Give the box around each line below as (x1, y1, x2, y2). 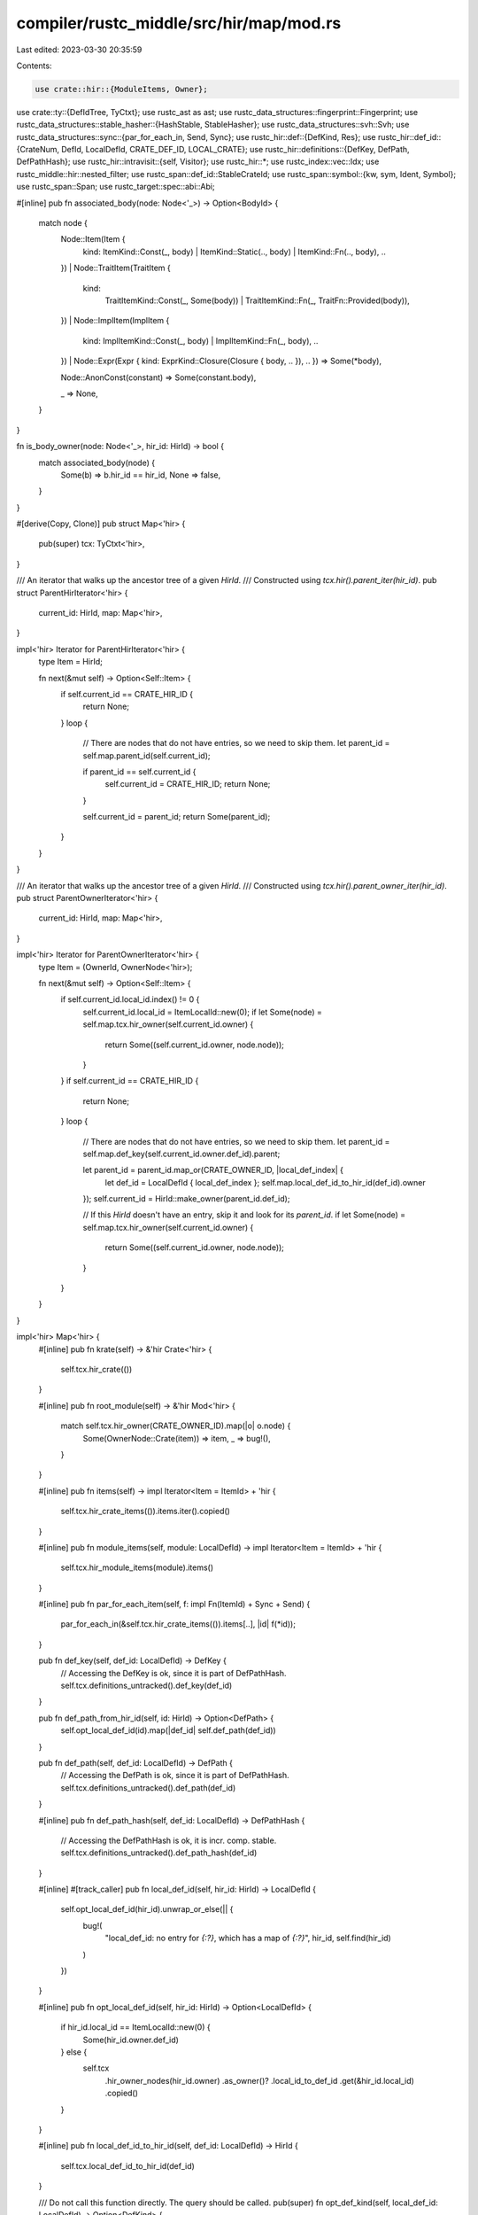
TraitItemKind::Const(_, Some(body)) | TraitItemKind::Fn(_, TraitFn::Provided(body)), (104, 295, 411, 306)
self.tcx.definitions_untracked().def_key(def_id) (60, 1680, 233, 1691)
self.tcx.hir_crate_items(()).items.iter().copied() (60, 1506, 230, 1517)
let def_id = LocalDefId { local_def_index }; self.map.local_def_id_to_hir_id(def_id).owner (104, 1177, 426, 1187)
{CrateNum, (16, 144, 60, 155)
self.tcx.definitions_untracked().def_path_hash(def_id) (60, 1847, 258, 1858)
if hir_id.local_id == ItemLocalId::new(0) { (60, 2022, 212, 2032)
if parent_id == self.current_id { (82, 766, 197, 777)
